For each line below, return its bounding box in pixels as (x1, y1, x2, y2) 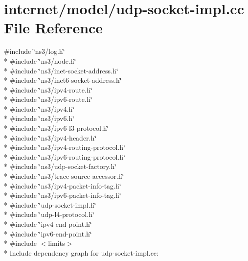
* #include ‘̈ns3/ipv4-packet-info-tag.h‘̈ (4, 180, 121, 190)
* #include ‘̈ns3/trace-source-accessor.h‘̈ (4, 171, 124, 181)
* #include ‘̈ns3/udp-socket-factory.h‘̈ (4, 161, 117, 171)
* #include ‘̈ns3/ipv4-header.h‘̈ (4, 132, 97, 142)
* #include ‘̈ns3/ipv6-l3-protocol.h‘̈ (4, 123, 109, 133)
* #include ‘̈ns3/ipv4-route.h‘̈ (4, 84, 92, 95)
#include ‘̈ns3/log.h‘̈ (4, 46, 65, 56)
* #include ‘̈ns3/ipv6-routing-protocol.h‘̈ (4, 151, 125, 162)
